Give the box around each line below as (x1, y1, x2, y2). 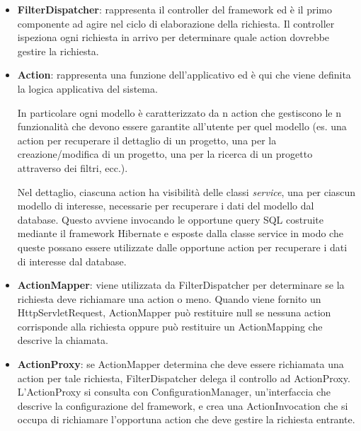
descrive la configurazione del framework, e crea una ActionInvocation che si (17, 398, 348, 413)
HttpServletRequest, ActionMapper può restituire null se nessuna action (17, 305, 331, 320)
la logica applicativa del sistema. (17, 81, 158, 96)
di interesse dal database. (17, 253, 127, 268)
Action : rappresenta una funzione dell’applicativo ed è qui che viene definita (17, 67, 351, 82)
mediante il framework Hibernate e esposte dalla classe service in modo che (17, 226, 343, 241)
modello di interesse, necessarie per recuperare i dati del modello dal (17, 198, 314, 213)
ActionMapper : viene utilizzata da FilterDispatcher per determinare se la (17, 277, 345, 292)
